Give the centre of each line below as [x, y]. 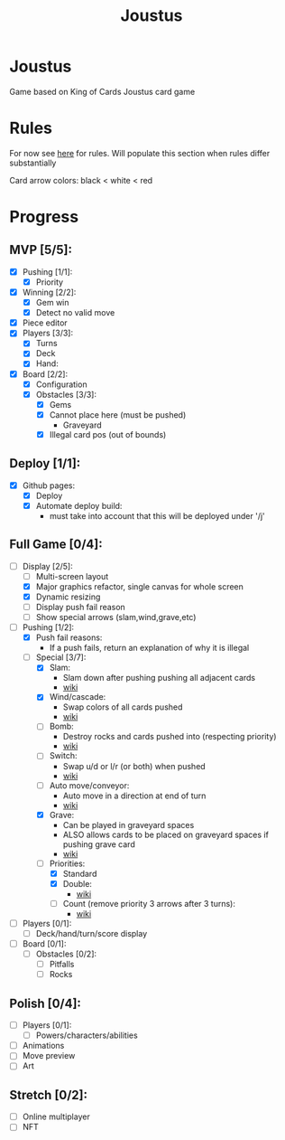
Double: [78, 883]
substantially [33, 163]
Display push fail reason [81, 607]
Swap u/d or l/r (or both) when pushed [134, 766]
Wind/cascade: [78, 697]
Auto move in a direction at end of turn [134, 796]
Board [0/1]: [44, 944]
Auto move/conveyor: [89, 785]
